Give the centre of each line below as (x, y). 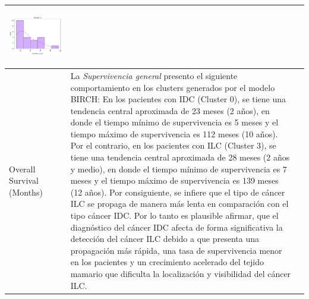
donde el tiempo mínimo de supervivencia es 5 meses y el (174, 122)
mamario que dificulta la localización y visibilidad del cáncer (181, 274)
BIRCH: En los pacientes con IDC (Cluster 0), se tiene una (178, 99)
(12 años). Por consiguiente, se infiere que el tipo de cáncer (178, 192)
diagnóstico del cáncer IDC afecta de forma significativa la (176, 227)
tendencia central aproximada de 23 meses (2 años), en (170, 110)
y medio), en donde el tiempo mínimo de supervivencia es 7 (179, 169)
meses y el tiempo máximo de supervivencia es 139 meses (174, 180)
